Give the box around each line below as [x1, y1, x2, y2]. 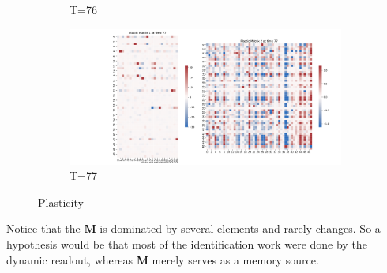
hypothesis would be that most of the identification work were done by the [6, 235, 367, 252]
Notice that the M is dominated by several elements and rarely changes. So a [6, 220, 381, 237]
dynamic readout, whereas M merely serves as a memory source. [6, 251, 319, 267]
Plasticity [38, 193, 84, 210]
